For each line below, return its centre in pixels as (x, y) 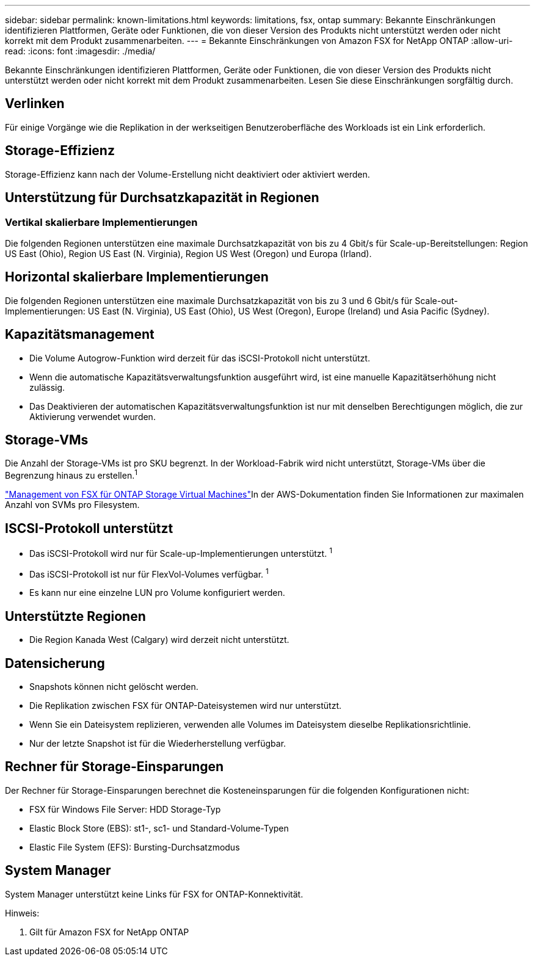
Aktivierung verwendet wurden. (93, 416)
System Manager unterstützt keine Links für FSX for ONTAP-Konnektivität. (154, 894)
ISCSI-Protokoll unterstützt (89, 528)
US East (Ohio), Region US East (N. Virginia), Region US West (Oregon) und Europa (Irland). (188, 253)
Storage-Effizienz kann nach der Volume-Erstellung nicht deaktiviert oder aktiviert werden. (187, 174)
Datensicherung (55, 663)
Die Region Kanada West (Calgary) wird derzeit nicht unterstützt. (159, 640)
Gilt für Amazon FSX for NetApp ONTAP (109, 932)
